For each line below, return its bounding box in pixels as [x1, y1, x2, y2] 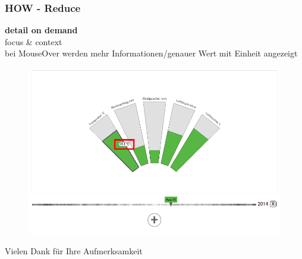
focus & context [5, 35, 62, 48]
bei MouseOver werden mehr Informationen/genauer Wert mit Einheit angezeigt [5, 47, 298, 59]
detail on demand [5, 24, 78, 36]
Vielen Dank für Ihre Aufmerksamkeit [5, 245, 143, 257]
